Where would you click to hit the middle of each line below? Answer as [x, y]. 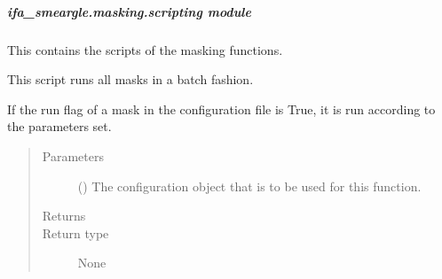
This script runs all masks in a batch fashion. [130, 79]
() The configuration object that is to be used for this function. [249, 186]
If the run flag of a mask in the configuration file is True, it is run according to [221, 108]
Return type [75, 232]
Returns [64, 216]
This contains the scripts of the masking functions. [145, 49]
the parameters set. [59, 126]
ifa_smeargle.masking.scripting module [129, 11]
